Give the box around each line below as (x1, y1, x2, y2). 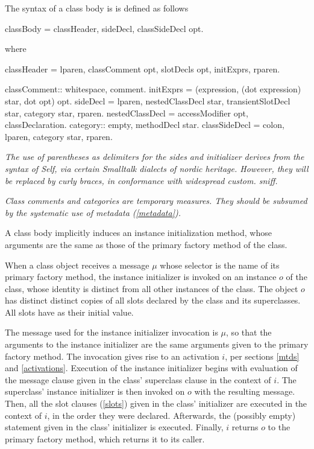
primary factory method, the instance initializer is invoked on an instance (5, 270, 277, 283)
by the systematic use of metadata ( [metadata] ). (5, 206, 181, 218)
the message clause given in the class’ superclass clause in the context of (5, 373, 271, 386)
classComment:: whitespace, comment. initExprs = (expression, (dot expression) (5, 83, 301, 95)
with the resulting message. (194, 385, 295, 398)
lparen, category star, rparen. (5, 130, 113, 142)
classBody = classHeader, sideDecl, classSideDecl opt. (5, 22, 204, 34)
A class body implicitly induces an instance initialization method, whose (5, 226, 272, 239)
